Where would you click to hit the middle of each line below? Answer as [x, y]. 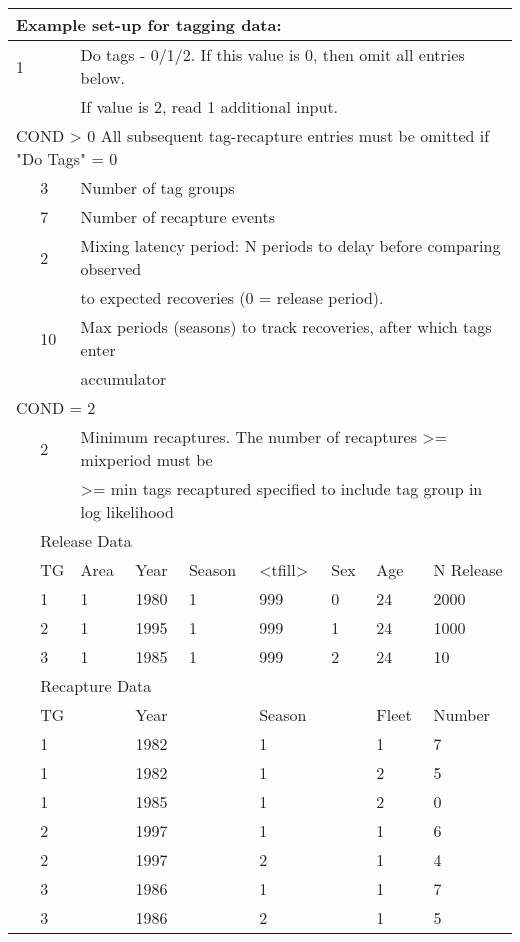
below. [103, 77]
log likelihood [127, 511]
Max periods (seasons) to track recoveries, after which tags [286, 326]
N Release [468, 569]
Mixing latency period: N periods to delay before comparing [290, 245]
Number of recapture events [177, 216]
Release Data [86, 540]
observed [111, 268]
